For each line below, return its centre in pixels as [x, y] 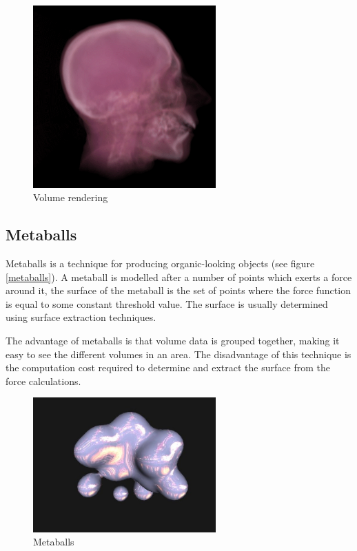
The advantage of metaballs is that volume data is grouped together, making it [173, 340]
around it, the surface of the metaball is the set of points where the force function [178, 290]
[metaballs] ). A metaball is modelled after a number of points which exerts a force [179, 277]
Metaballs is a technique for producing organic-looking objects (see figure [160, 263]
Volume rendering [71, 197]
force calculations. [43, 381]
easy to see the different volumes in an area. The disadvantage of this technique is [178, 354]
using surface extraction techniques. [81, 317]
